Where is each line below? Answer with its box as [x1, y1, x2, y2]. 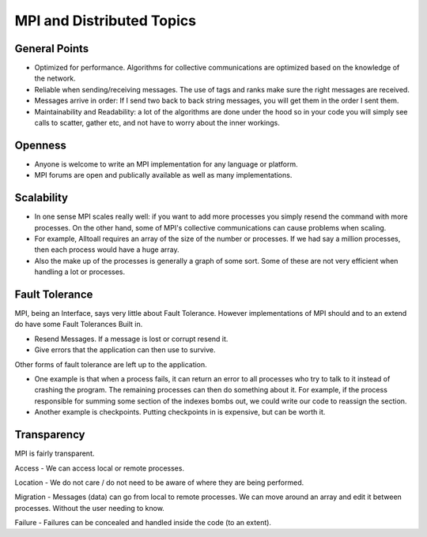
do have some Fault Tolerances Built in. [14, 320, 143, 329]
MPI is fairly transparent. [14, 449, 95, 458]
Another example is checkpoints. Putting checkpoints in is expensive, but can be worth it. [34, 407, 326, 417]
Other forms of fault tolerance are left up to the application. [14, 359, 207, 369]
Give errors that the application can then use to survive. [34, 345, 216, 355]
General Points [14, 42, 89, 55]
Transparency [14, 428, 85, 441]
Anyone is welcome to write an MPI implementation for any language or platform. [34, 159, 298, 169]
